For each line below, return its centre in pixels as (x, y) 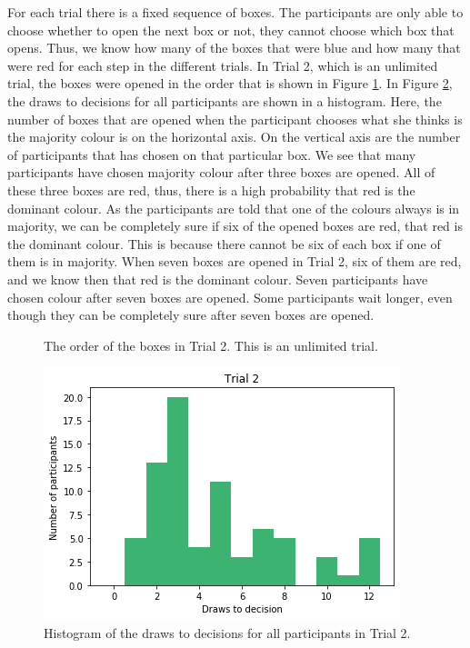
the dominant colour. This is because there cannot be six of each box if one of (224, 243)
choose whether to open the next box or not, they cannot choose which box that (231, 30)
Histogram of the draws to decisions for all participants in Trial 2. (227, 632)
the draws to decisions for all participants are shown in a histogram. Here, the (225, 100)
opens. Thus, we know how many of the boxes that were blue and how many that (234, 48)
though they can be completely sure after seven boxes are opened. (191, 315)
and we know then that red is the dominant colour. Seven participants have (218, 279)
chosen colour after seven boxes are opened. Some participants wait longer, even (230, 297)
